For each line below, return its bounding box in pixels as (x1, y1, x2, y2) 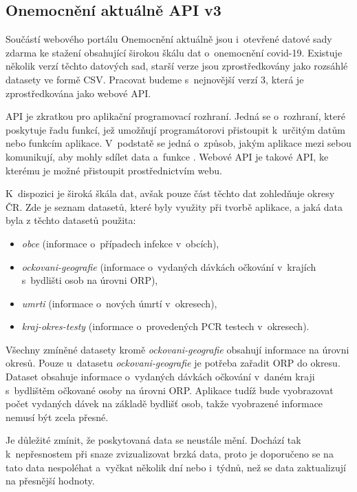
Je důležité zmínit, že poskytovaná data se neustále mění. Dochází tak (6, 433, 301, 447)
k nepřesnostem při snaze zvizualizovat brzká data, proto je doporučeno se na (6, 447, 334, 461)
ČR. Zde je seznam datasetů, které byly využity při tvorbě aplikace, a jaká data (6, 199, 343, 214)
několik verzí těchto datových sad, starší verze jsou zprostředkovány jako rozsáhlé (6, 59, 348, 73)
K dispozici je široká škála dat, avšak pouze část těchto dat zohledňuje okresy (6, 186, 335, 201)
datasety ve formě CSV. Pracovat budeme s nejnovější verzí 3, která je (6, 72, 304, 86)
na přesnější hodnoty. (6, 473, 95, 488)
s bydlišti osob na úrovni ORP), (21, 273, 158, 287)
